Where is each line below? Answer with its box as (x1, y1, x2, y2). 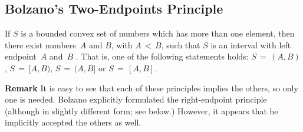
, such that (161, 38, 200, 51)
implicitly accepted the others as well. (5, 116, 141, 128)
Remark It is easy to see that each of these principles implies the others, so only (5, 81, 298, 94)
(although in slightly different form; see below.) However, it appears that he (5, 104, 278, 117)
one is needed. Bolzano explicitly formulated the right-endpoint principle (5, 93, 267, 105)
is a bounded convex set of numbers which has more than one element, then (21, 27, 295, 39)
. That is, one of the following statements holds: (75, 50, 249, 62)
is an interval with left (210, 38, 291, 51)
